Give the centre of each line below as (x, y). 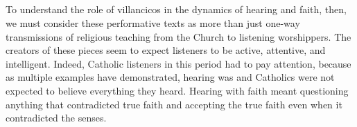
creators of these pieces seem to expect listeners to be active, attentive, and (166, 50)
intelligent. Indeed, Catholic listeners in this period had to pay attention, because (178, 63)
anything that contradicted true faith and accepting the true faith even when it (174, 104)
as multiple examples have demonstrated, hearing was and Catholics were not (170, 77)
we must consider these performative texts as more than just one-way (153, 22)
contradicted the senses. (56, 118)
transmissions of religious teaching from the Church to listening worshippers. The (178, 36)
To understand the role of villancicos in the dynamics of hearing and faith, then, (176, 9)
